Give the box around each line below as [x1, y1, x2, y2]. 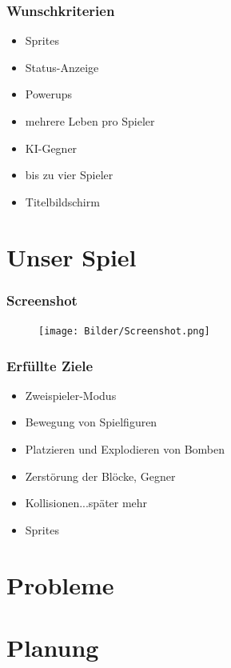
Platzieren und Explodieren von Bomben [25, 441, 225, 458]
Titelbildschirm [25, 193, 100, 210]
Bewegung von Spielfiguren [25, 414, 157, 430]
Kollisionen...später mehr [25, 494, 148, 511]
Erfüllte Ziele [6, 355, 94, 375]
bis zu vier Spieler [25, 166, 114, 183]
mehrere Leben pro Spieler [25, 113, 155, 129]
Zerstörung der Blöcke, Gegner [25, 467, 176, 484]
